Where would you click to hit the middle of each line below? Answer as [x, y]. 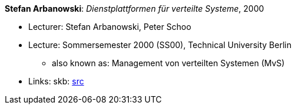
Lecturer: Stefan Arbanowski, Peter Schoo [110, 27]
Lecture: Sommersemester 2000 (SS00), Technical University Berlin [160, 45]
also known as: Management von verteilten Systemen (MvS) [168, 63]
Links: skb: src [56, 81]
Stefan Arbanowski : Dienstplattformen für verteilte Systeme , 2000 [134, 8]
